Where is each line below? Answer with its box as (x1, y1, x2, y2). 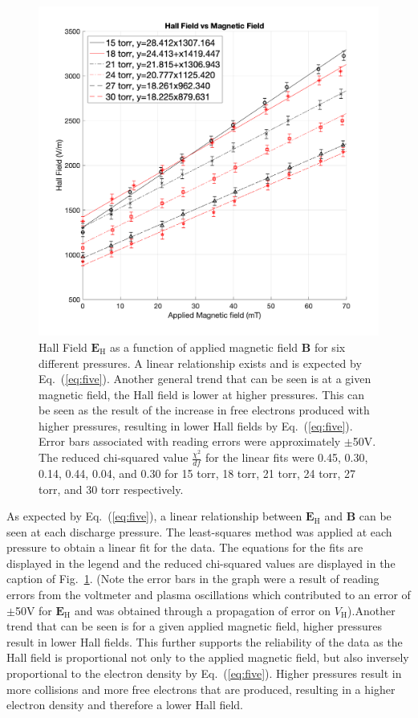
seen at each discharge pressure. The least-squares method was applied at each (6, 523, 392, 540)
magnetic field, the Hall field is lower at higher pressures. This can (39, 386, 365, 402)
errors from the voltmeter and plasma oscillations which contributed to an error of (6, 586, 411, 603)
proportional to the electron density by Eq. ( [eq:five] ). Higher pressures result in (6, 665, 402, 682)
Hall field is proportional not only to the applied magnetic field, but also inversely (6, 649, 409, 666)
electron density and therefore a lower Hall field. (6, 696, 244, 713)
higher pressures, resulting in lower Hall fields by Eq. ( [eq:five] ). (39, 417, 353, 434)
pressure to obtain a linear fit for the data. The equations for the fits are (6, 539, 363, 556)
